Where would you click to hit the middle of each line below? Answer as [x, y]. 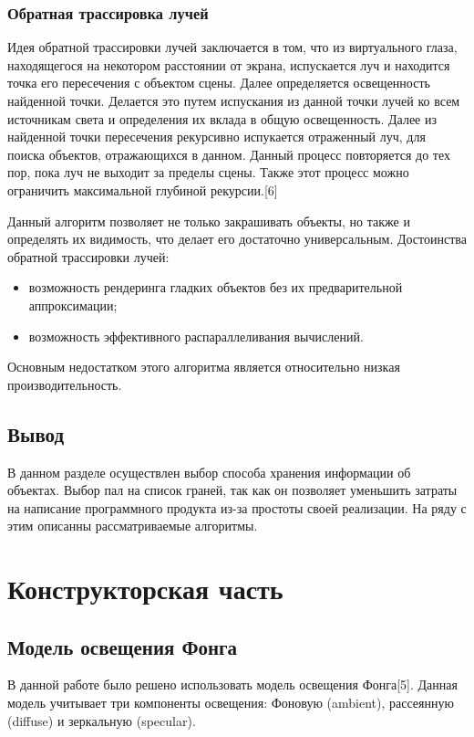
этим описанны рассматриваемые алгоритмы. [133, 526]
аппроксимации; [73, 305]
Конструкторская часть [145, 589]
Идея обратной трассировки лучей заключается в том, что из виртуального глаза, [232, 47]
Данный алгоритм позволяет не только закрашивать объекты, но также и [209, 221]
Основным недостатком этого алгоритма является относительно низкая [204, 367]
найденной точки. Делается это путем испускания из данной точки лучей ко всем [234, 100]
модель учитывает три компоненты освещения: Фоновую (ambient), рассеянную [231, 703]
